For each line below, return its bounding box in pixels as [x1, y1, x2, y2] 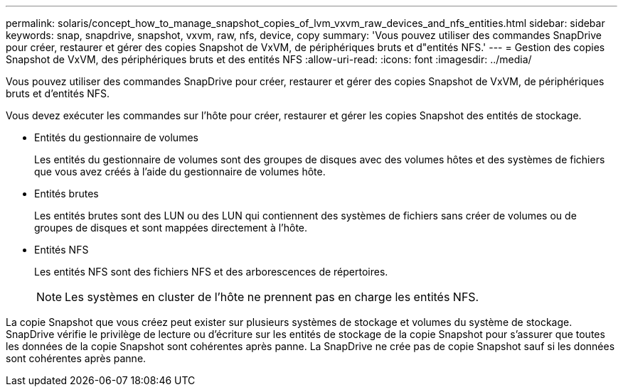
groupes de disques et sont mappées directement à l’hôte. [34, 222, 308, 234]
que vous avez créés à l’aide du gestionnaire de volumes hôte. [34, 165, 326, 178]
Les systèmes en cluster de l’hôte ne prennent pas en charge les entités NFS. [65, 290, 479, 304]
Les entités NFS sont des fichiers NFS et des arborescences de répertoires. [34, 266, 388, 278]
